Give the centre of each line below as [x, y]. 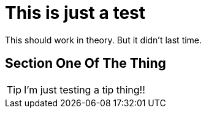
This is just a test [75, 13]
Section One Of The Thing [86, 64]
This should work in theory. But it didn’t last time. [104, 40]
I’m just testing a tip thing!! [85, 89]
